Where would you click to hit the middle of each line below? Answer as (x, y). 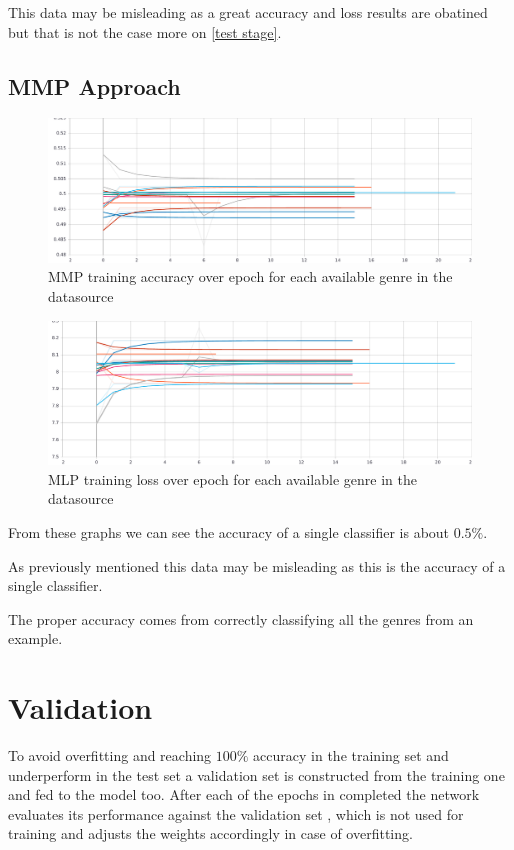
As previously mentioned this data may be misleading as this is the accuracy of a (257, 565)
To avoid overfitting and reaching (110, 755)
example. (35, 638)
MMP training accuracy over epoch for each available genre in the (250, 276)
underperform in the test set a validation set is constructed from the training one (256, 774)
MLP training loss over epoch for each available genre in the (232, 478)
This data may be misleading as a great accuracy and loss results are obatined (248, 12)
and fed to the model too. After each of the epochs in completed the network (244, 794)
